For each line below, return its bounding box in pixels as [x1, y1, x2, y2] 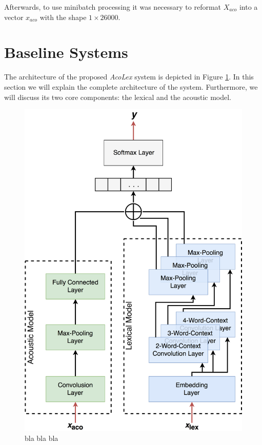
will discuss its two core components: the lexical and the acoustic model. [4, 91, 232, 102]
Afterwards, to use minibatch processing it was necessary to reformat [4, 2, 221, 12]
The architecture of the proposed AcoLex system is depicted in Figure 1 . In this [4, 71, 254, 82]
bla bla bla [25, 433, 58, 443]
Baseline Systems [4, 42, 128, 63]
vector [4, 11, 24, 22]
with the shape [39, 11, 87, 22]
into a [239, 2, 258, 12]
